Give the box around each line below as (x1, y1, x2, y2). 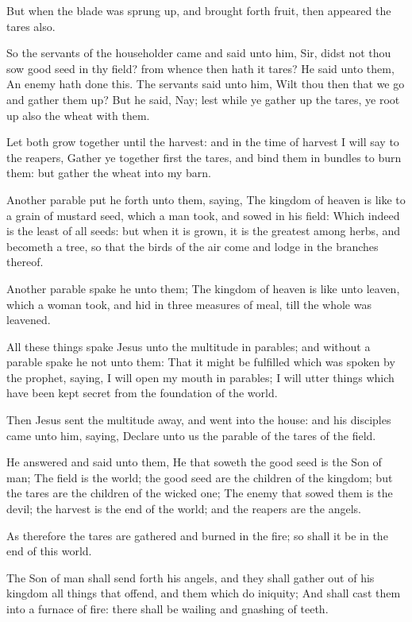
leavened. (6, 311, 51, 328)
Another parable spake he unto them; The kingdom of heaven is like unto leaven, (6, 280, 400, 296)
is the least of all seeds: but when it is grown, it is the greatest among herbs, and (6, 222, 401, 239)
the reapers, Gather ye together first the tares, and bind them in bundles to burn (6, 149, 402, 165)
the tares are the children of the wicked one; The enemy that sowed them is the (6, 485, 393, 501)
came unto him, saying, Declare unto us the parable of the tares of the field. (6, 427, 376, 443)
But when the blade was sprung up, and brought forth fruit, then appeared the (6, 2, 391, 18)
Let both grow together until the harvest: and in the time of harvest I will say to (6, 133, 399, 150)
